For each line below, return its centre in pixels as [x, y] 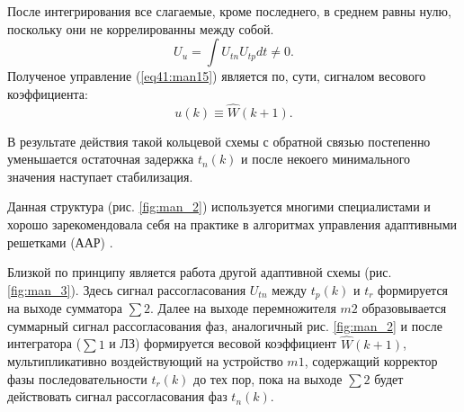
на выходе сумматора [65, 308]
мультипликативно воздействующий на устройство [145, 361]
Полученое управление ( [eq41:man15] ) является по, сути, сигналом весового [217, 76]
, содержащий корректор [371, 361]
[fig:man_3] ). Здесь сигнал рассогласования [127, 289]
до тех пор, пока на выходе [268, 378]
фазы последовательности [77, 378]
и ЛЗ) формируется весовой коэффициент [223, 343]
